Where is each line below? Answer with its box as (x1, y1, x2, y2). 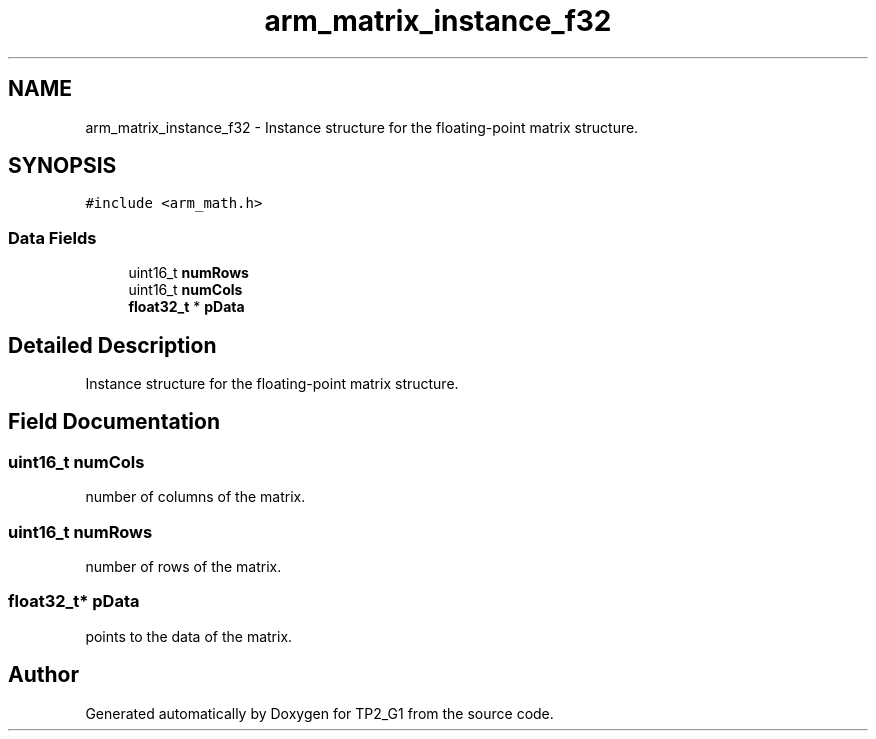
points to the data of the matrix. (85, 627, 293, 645)
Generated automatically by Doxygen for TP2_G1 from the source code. (85, 704, 554, 722)
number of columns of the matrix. (85, 488, 306, 506)
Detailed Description (8, 332, 217, 358)
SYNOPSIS (8, 153, 117, 179)
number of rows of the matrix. (85, 558, 282, 575)
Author (8, 662, 79, 688)
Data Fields (8, 227, 97, 248)
